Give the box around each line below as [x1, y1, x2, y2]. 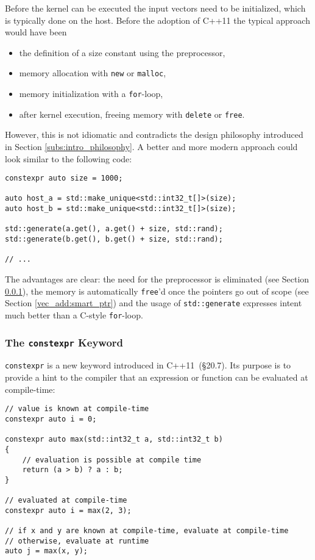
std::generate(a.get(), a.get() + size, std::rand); [5, 224, 223, 234]
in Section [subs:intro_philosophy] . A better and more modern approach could [5, 140, 298, 153]
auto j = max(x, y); [5, 547, 88, 556]
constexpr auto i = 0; [5, 414, 97, 423]
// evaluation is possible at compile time [22, 455, 202, 464]
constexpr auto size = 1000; [5, 174, 123, 183]
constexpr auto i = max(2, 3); [5, 506, 132, 515]
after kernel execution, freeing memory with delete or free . [19, 107, 245, 120]
